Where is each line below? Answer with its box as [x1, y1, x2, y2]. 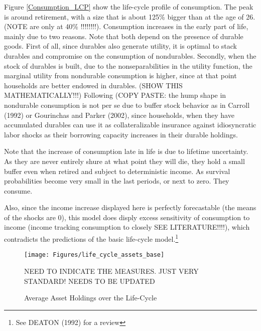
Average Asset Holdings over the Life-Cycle [24, 292, 157, 303]
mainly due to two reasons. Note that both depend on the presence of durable [4, 31, 243, 41]
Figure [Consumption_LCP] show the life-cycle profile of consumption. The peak [4, 2, 253, 12]
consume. [4, 185, 33, 196]
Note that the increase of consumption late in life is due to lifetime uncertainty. [4, 146, 248, 156]
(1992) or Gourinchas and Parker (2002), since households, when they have [4, 109, 234, 120]
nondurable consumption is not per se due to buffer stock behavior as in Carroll [4, 99, 250, 110]
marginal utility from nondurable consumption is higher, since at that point [4, 70, 237, 81]
